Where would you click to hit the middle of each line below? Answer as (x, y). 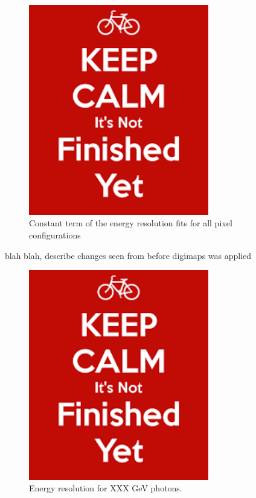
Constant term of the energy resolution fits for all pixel (131, 223)
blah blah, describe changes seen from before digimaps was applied (128, 255)
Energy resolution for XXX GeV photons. (106, 488)
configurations (55, 234)
